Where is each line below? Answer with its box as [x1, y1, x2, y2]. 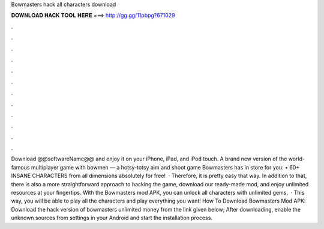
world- [288, 155, 305, 162]
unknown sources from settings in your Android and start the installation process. [11, 214, 213, 222]
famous [11, 163, 30, 171]
